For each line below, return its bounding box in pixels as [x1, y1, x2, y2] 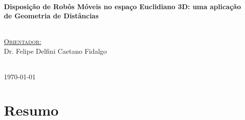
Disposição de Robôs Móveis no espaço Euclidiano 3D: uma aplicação [4, 1, 241, 11]
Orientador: [4, 36, 41, 46]
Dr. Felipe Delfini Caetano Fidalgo [4, 45, 107, 56]
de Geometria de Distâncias [4, 11, 99, 21]
